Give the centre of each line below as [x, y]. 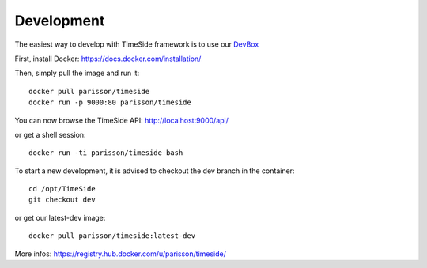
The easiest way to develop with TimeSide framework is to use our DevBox [137, 44]
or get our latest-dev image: [60, 217]
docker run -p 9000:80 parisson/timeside [110, 102]
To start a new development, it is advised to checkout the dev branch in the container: [155, 171]
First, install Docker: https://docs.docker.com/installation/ [108, 59]
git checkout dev [62, 200]
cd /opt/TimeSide [62, 189]
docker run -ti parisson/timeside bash [106, 153]
